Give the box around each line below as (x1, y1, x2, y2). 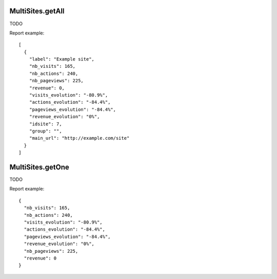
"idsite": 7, (29, 121, 62, 127)
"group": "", (29, 128, 62, 134)
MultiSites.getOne (9, 162, 69, 172)
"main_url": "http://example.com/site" (29, 135, 130, 141)
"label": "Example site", (29, 57, 95, 62)
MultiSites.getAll (9, 7, 65, 15)
